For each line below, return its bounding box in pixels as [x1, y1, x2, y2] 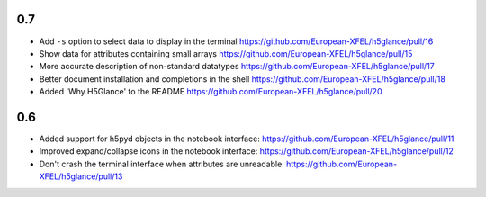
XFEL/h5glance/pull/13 [39, 171, 123, 182]
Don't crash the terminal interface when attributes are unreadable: [39, 158, 285, 169]
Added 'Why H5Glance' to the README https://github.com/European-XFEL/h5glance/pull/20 [39, 86, 382, 97]
